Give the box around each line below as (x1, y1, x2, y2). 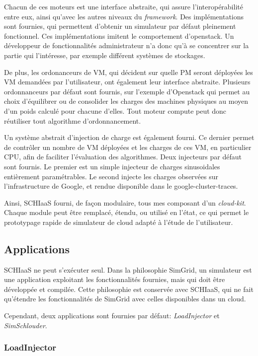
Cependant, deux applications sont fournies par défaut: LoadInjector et (4, 310, 220, 321)
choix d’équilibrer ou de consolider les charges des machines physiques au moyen (4, 96, 249, 106)
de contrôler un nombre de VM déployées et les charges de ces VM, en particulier (4, 142, 252, 152)
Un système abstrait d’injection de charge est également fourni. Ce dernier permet (4, 132, 255, 142)
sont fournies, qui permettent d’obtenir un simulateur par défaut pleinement (4, 21, 236, 31)
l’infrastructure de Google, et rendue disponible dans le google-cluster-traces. (4, 181, 238, 191)
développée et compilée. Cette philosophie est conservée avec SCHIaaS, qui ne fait (4, 284, 254, 294)
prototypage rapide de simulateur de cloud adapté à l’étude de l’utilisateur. (4, 216, 233, 227)
